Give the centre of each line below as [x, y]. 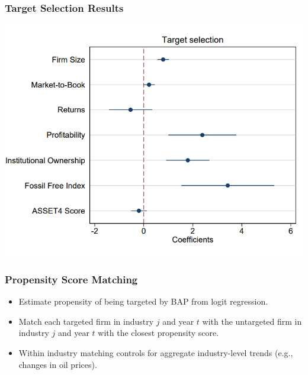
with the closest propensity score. [158, 333]
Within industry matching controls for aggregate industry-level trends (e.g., [156, 352]
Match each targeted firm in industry [86, 321]
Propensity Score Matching [71, 279]
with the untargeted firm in [252, 321]
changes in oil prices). [58, 364]
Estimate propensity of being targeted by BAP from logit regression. [143, 301]
